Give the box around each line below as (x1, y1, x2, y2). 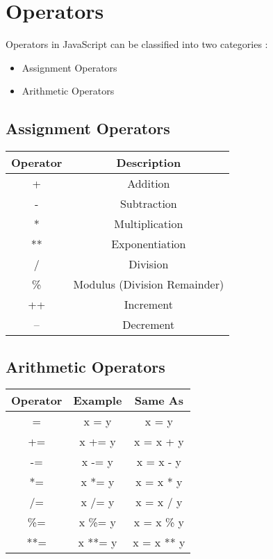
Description (116, 154, 181, 171)
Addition (127, 175, 170, 192)
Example (73, 392, 122, 409)
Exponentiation (111, 236, 186, 252)
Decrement (122, 316, 175, 333)
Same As (134, 392, 183, 409)
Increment (124, 296, 173, 313)
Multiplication (114, 216, 183, 232)
